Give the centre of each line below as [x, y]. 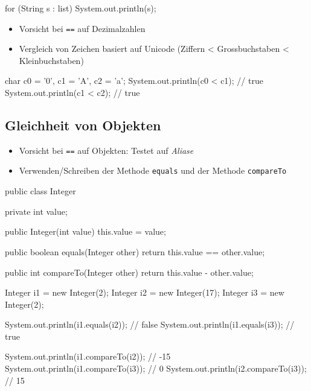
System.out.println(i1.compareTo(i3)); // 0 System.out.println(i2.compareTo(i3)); [156, 368]
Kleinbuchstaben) [51, 60]
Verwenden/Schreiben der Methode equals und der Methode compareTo [153, 170]
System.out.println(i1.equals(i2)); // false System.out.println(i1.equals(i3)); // [150, 324]
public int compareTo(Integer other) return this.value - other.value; [129, 272]
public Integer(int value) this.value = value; [85, 231]
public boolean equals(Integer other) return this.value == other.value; [135, 251]
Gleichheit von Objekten [83, 125]
